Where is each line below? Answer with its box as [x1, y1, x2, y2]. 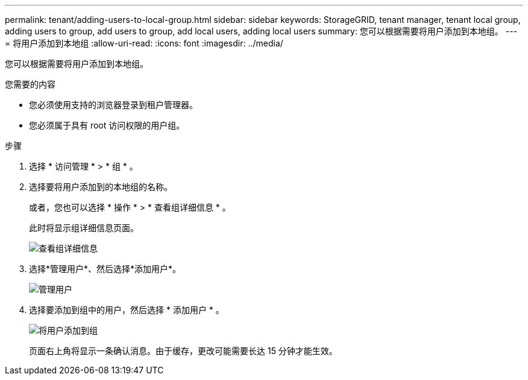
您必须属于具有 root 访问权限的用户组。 [29, 120, 185, 130]
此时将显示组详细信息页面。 [29, 223, 139, 233]
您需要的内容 [5, 79, 55, 89]
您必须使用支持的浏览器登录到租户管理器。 [29, 100, 198, 110]
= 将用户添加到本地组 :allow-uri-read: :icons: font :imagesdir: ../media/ [5, 38, 283, 48]
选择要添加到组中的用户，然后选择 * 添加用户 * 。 [29, 305, 224, 315]
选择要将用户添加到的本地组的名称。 [29, 182, 172, 192]
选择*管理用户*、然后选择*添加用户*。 [29, 264, 181, 274]
